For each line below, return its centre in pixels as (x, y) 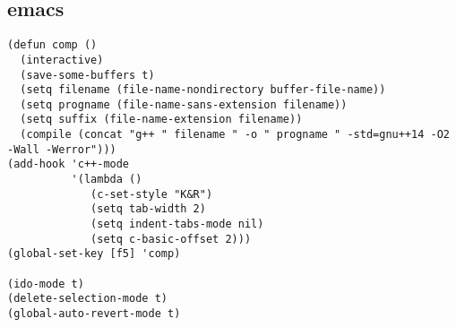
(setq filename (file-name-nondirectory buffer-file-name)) (203, 90)
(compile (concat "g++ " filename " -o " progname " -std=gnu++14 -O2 (235, 135)
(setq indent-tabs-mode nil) (177, 224)
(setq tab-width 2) (148, 209)
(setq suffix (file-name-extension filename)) (161, 120)
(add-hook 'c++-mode (69, 164)
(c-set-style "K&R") (152, 194)
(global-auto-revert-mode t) (94, 314)
